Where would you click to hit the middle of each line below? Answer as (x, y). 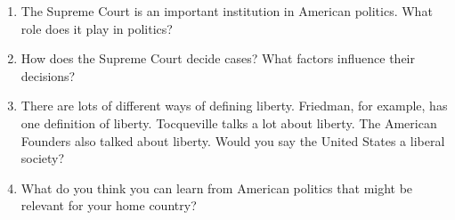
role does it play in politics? (97, 28)
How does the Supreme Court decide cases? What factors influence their (218, 58)
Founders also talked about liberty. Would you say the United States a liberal (233, 140)
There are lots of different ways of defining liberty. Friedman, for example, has (234, 106)
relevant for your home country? (109, 205)
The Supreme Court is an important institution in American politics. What (227, 11)
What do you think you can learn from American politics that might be (217, 187)
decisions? (48, 75)
